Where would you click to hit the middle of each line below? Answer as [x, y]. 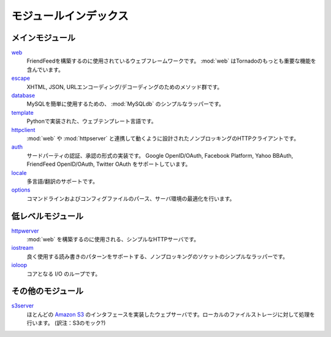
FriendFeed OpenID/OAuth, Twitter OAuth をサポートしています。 [109, 164]
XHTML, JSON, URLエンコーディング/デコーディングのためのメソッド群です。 [125, 87]
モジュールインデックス [70, 16]
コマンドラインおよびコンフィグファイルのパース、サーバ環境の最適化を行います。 [131, 198]
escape [21, 78]
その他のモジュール [48, 291]
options [21, 190]
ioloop [19, 265]
